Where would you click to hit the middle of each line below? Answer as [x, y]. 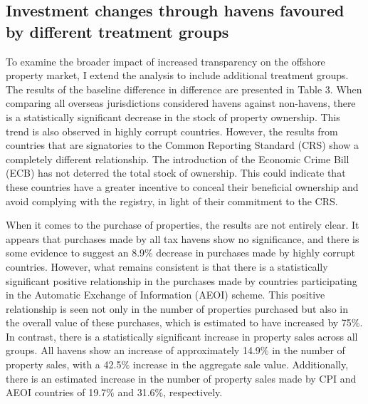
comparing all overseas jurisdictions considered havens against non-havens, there [181, 103]
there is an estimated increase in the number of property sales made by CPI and [181, 378]
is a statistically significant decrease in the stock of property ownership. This [173, 116]
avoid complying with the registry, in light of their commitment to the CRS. [172, 201]
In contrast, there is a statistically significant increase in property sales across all [182, 336]
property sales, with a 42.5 [64, 364]
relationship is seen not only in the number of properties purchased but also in [177, 308]
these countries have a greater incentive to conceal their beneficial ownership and [182, 186]
